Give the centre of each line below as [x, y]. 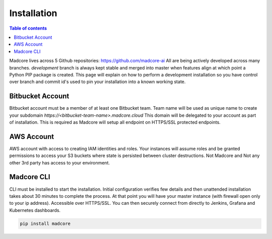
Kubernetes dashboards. [35, 210]
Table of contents [28, 28]
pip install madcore [45, 223]
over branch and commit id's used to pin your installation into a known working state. [97, 82]
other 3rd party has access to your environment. [60, 163]
